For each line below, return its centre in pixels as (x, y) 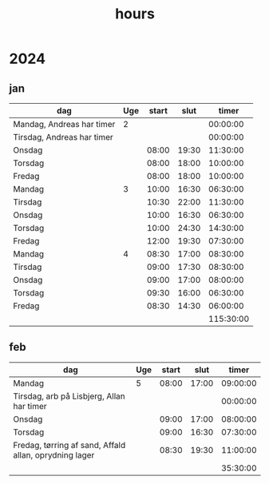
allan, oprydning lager (54, 454)
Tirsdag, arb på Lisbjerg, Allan (69, 396)
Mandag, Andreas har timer (64, 124)
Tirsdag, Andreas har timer (63, 137)
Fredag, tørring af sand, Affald (69, 445)
